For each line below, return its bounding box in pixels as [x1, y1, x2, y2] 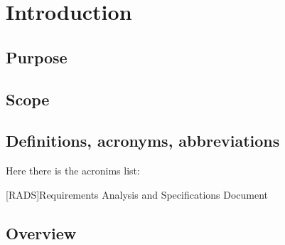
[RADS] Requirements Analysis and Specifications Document [6, 187, 269, 202]
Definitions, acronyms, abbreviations [6, 130, 280, 152]
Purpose [6, 46, 68, 68]
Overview [6, 221, 77, 244]
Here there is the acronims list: [6, 163, 140, 178]
